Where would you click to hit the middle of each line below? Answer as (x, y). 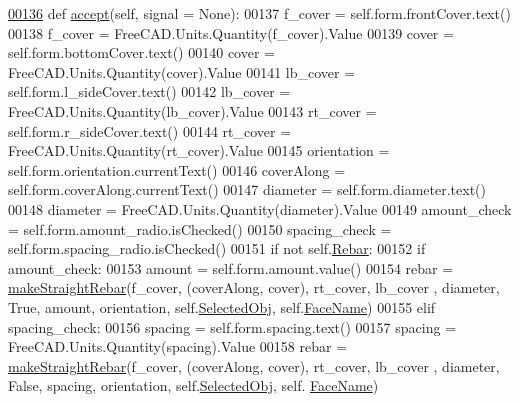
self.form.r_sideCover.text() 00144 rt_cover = (150, 130)
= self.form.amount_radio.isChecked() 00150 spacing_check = (200, 228)
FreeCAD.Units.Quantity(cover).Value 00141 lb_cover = (182, 71)
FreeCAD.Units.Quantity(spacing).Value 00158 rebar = (178, 346)
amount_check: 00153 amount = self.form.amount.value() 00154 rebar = (231, 267)
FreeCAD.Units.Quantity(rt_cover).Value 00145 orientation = (199, 150)
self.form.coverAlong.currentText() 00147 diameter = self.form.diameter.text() (247, 189)
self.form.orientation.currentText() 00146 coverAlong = (177, 169)
